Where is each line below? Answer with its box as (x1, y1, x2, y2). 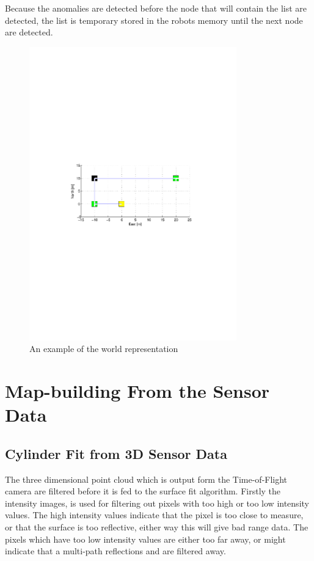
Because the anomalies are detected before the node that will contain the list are (5, 2, 307, 14)
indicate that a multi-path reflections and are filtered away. (5, 544, 226, 557)
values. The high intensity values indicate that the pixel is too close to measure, (5, 508, 304, 521)
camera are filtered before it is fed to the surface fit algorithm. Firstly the (5, 485, 281, 497)
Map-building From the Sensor (5, 378, 270, 403)
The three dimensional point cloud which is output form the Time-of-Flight (5, 472, 288, 485)
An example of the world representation (29, 342, 178, 355)
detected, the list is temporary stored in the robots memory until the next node (5, 13, 303, 26)
